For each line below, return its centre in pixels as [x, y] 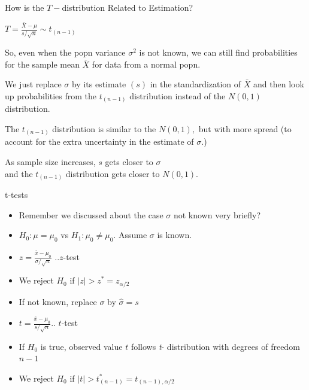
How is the [25, 7]
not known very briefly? [217, 214]
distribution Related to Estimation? [128, 7]
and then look [279, 84]
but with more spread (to [245, 128]
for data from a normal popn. [146, 64]
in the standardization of [196, 84]
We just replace [33, 84]
